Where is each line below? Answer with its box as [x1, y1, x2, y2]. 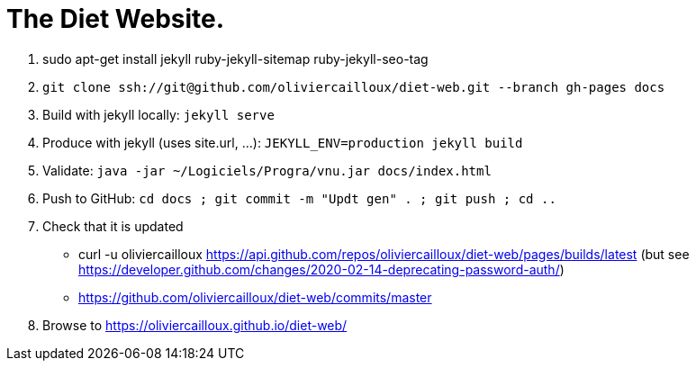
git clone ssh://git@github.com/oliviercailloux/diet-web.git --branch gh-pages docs [42, 79, 665, 94]
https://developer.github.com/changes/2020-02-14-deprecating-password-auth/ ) [78, 261, 565, 277]
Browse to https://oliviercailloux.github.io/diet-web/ [42, 317, 348, 333]
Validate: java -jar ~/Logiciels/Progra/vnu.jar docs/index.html [42, 162, 492, 178]
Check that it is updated [42, 218, 184, 234]
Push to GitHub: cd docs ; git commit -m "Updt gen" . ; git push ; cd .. [42, 190, 556, 206]
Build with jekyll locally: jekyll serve [42, 106, 275, 122]
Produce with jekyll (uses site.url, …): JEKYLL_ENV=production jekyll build [42, 134, 523, 150]
